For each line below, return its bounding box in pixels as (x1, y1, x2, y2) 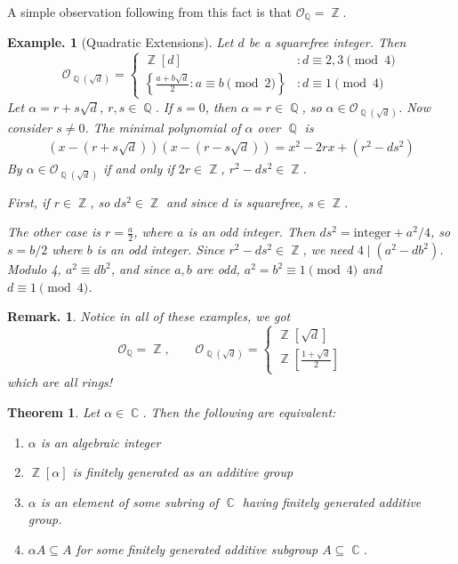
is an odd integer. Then (188, 222, 316, 241)
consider (7, 117, 52, 136)
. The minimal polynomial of (84, 117, 241, 136)
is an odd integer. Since (96, 240, 225, 259)
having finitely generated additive (242, 492, 422, 511)
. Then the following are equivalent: (142, 402, 336, 421)
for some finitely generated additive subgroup (76, 539, 318, 558)
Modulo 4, (7, 260, 61, 278)
